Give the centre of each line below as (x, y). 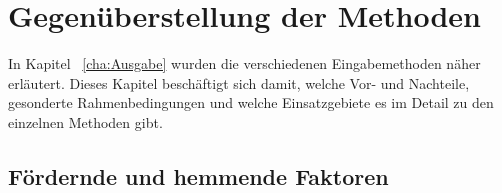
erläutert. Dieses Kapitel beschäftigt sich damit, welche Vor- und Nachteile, (239, 82)
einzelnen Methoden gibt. (85, 121)
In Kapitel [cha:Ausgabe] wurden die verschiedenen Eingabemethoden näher (244, 63)
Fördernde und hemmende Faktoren (198, 175)
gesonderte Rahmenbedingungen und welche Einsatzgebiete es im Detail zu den (251, 102)
